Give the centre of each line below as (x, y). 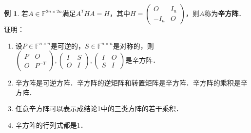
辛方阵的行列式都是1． (51, 125)
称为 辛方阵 (222, 13)
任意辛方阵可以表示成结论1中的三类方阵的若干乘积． (99, 108)
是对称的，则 (133, 45)
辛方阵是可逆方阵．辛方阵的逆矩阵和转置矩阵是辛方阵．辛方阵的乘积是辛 (131, 83)
